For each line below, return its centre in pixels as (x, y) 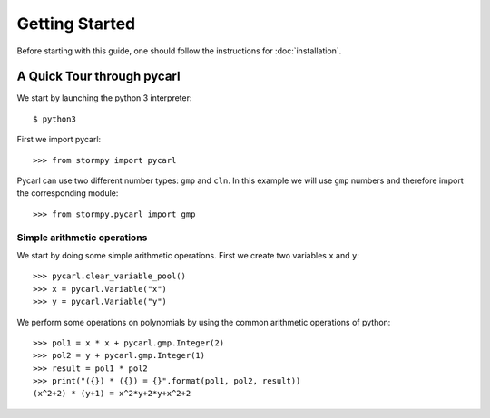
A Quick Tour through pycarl (98, 77)
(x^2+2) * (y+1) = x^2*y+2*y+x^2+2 (112, 394)
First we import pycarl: (59, 140)
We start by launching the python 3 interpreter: (104, 98)
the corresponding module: (68, 193)
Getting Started (76, 24)
